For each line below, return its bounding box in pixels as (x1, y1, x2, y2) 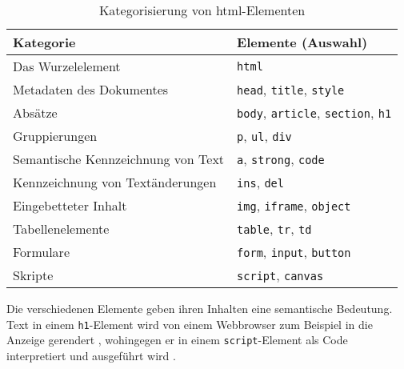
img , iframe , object (237, 196, 351, 215)
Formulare (13, 243, 70, 261)
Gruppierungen (13, 126, 98, 145)
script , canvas (237, 266, 324, 284)
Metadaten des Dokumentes (13, 80, 169, 98)
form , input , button (237, 243, 351, 261)
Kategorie (13, 33, 76, 51)
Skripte (13, 266, 54, 284)
